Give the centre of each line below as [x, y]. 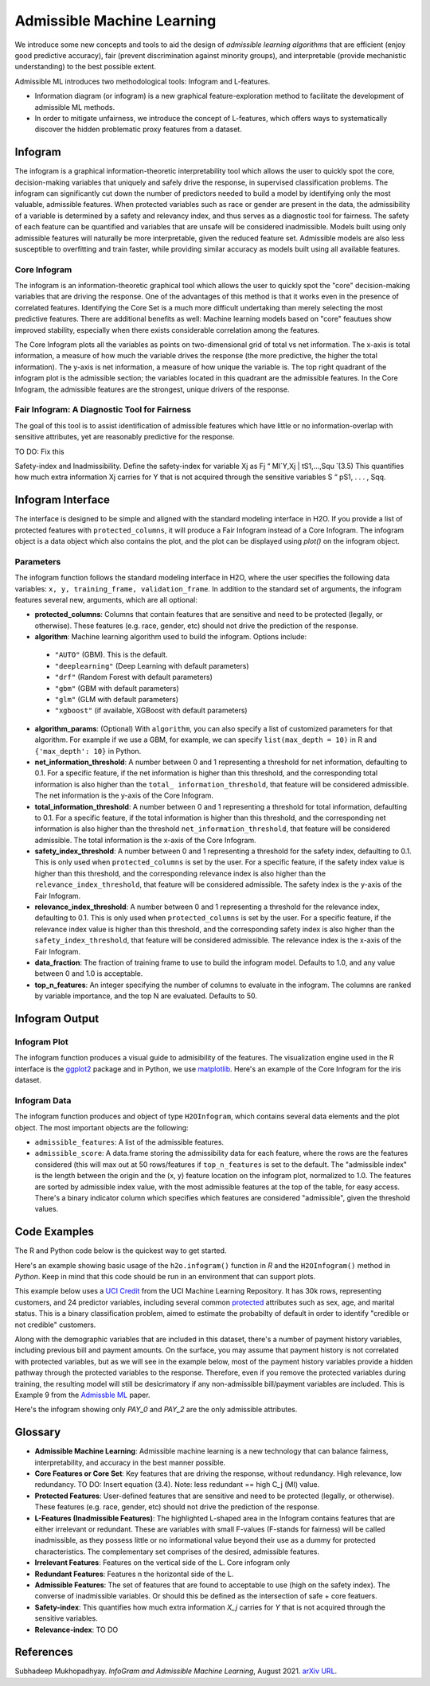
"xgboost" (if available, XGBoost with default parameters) [151, 710]
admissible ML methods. [75, 107]
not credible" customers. [55, 1325]
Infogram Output [57, 1019]
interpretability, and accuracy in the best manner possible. [130, 1462]
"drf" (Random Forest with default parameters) [133, 677]
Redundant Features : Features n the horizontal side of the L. [134, 1574]
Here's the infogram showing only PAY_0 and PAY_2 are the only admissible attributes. [156, 1410]
